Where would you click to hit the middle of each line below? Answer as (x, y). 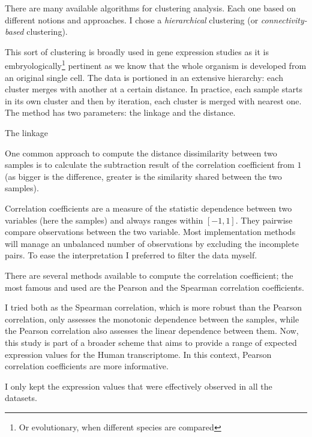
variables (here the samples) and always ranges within (104, 220)
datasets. (21, 398)
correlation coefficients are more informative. (87, 366)
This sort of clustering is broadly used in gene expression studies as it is (137, 51)
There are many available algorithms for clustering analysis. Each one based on (150, 8)
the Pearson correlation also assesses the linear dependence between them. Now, (152, 331)
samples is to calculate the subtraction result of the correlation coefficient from (150, 165)
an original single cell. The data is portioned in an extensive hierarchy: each (144, 77)
